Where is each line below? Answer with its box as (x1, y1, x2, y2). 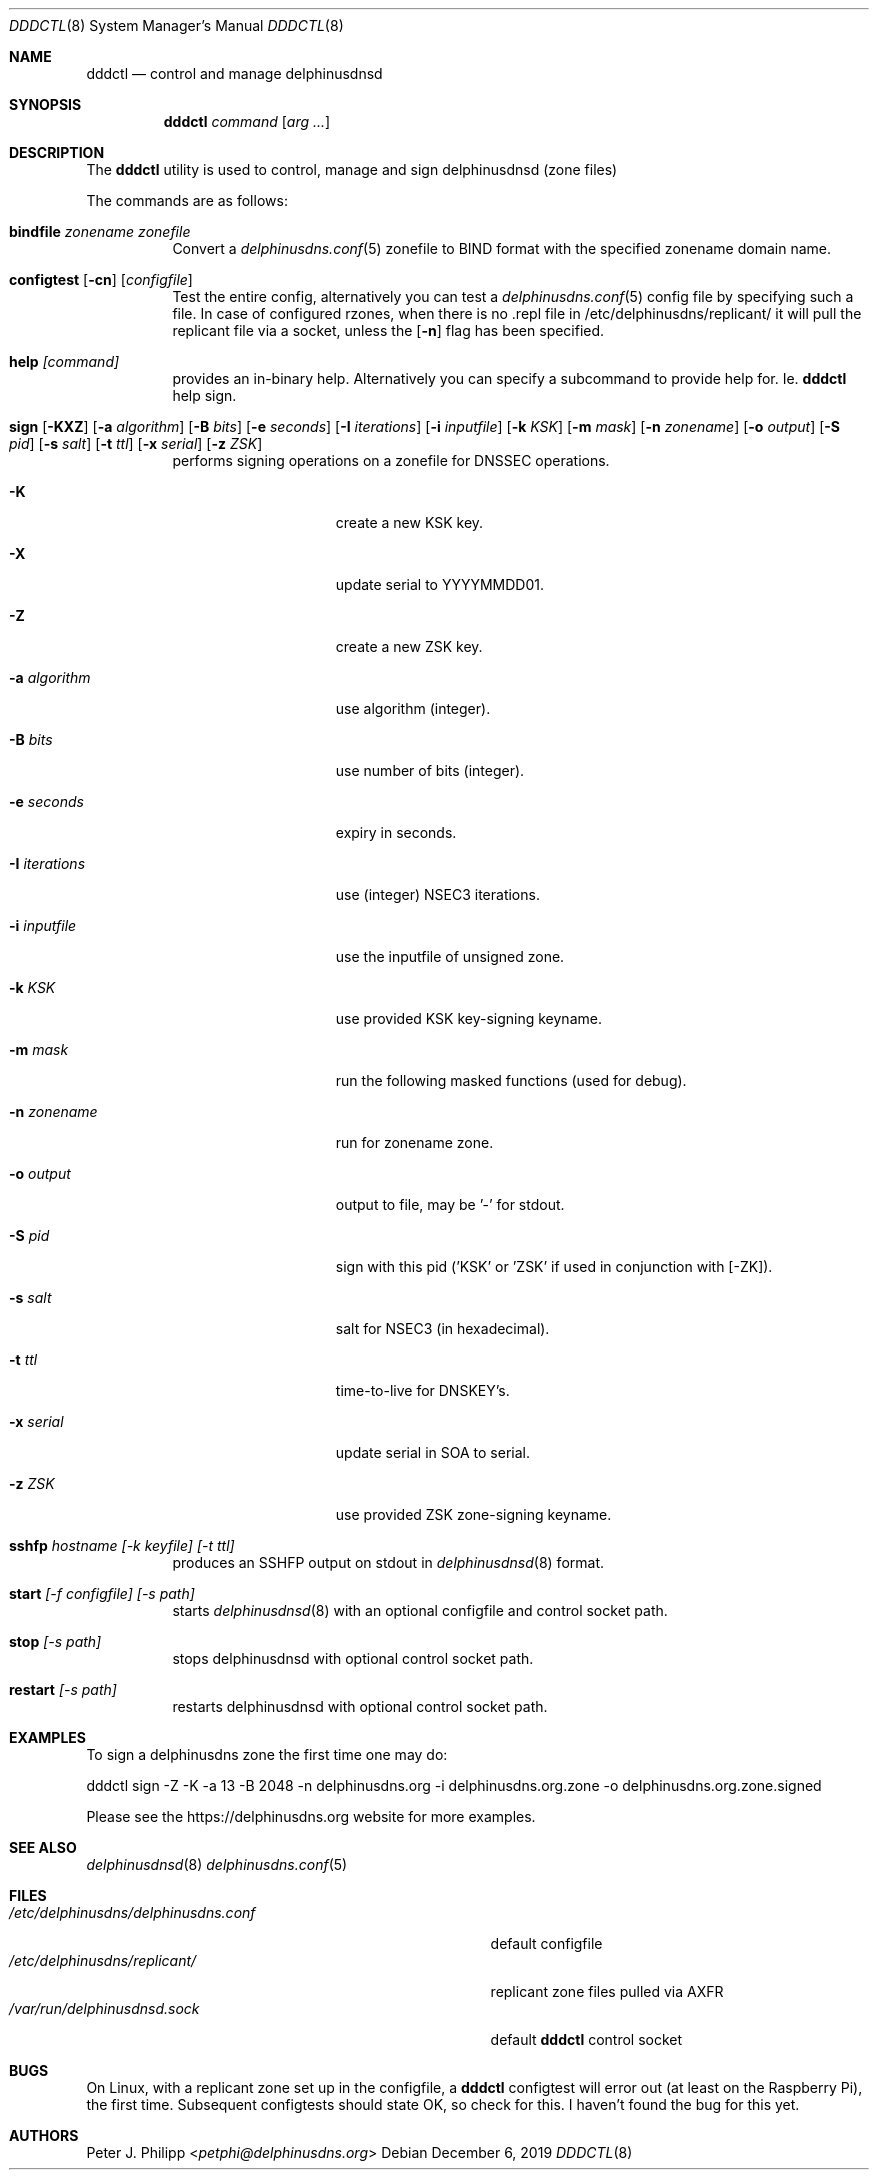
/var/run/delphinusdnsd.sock (9, 2000, 200, 2017)
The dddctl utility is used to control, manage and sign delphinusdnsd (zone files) (86, 161, 618, 178)
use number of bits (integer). (335, 762, 525, 779)
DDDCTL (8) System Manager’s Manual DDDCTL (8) (9, 17, 344, 34)
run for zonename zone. (335, 1134, 494, 1151)
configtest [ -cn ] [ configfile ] (9, 271, 193, 288)
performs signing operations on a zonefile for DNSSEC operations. (172, 452, 610, 469)
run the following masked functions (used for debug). (335, 1072, 687, 1089)
